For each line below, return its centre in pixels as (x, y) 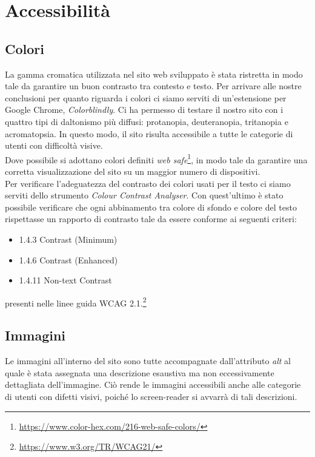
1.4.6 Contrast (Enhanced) (68, 259)
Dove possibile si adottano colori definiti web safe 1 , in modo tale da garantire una (156, 158)
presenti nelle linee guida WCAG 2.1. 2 (76, 302)
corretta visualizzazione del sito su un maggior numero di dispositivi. (133, 171)
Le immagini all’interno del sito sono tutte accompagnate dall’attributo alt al (148, 361)
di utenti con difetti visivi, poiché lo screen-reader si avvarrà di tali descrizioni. (151, 396)
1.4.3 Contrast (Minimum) (68, 239)
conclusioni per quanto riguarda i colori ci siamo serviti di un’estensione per (146, 97)
